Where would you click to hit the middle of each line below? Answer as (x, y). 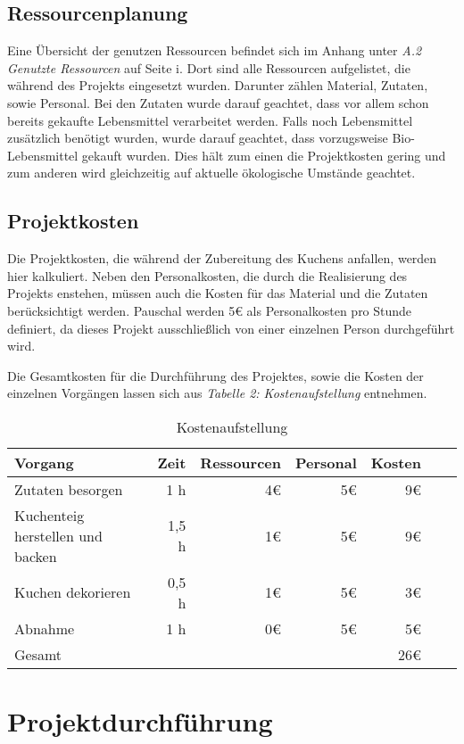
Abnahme (45, 628)
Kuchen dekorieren (73, 592)
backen (36, 556)
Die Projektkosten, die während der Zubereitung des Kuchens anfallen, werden (222, 258)
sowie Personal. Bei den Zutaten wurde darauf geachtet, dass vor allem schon (218, 102)
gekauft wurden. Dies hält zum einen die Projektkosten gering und (264, 155)
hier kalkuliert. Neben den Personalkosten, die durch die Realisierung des (207, 275)
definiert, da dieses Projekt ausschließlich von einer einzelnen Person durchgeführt (231, 328)
